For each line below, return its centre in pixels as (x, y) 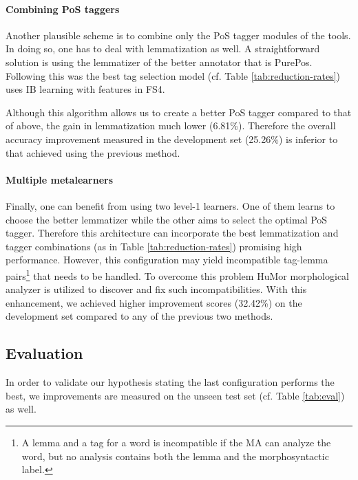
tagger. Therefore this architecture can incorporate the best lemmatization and (172, 233)
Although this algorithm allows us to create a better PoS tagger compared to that (179, 112)
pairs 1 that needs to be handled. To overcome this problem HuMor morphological (178, 274)
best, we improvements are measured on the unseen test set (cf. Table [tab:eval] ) (175, 395)
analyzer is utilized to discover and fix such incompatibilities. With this (156, 289)
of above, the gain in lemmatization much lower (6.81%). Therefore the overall (171, 126)
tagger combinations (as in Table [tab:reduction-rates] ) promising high (154, 246)
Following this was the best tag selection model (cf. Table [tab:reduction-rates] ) (173, 75)
